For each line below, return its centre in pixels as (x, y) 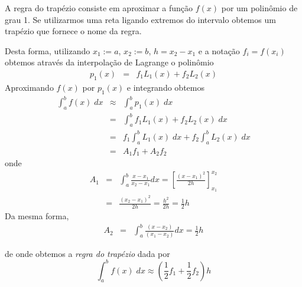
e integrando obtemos (165, 87)
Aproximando (29, 87)
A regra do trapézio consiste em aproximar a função (99, 8)
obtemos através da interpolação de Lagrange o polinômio (109, 62)
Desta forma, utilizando (48, 50)
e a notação (219, 50)
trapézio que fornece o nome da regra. (73, 31)
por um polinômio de (259, 8)
